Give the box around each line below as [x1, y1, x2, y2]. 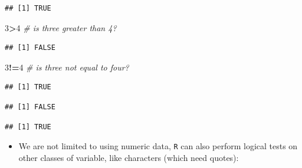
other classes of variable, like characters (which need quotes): [18, 151, 239, 163]
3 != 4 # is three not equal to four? [5, 61, 129, 73]
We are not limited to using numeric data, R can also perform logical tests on [18, 140, 298, 152]
